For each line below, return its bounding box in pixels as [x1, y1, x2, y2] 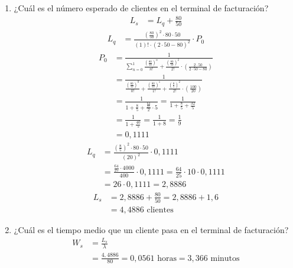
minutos [210, 254, 240, 263]
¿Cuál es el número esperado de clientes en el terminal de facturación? [14, 2, 269, 14]
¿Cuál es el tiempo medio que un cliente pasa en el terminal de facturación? [14, 224, 289, 235]
